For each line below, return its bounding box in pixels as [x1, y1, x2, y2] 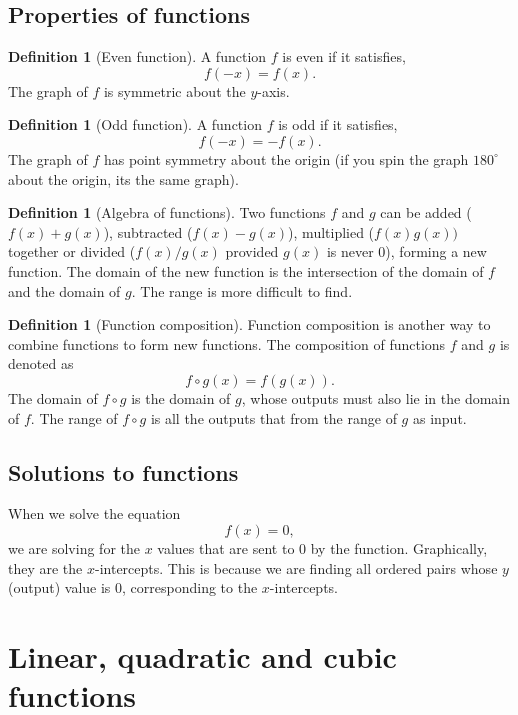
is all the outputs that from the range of [150, 407, 397, 428]
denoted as [8, 353, 74, 374]
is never [326, 241, 374, 262]
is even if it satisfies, [282, 46, 406, 67]
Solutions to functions [8, 456, 239, 487]
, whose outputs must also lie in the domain [241, 387, 511, 408]
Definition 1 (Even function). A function [8, 46, 267, 67]
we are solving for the [8, 537, 140, 558]
